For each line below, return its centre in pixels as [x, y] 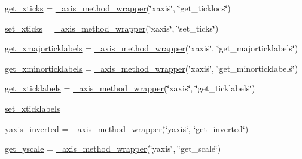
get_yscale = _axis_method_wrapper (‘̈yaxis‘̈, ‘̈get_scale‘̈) [113, 149]
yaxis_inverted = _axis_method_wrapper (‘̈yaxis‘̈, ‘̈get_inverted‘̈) [127, 128]
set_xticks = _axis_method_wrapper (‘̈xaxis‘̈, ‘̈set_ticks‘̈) [112, 28]
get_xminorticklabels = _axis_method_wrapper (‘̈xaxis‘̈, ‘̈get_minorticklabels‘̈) [152, 68]
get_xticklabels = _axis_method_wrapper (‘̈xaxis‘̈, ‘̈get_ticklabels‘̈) [130, 88]
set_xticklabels [33, 108]
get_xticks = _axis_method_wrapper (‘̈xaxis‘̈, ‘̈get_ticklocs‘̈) [118, 8]
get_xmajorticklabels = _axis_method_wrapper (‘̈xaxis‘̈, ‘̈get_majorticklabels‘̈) [152, 48]
